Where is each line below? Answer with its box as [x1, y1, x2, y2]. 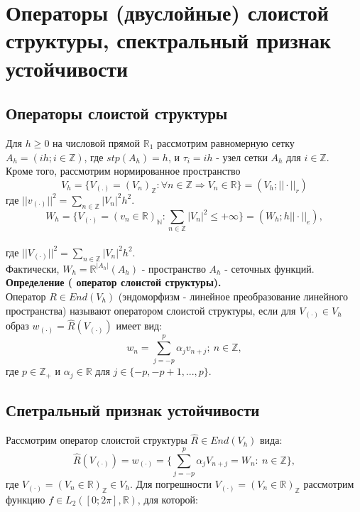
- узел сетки [216, 149, 268, 164]
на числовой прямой [53, 135, 141, 150]
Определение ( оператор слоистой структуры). [6, 275, 222, 290]
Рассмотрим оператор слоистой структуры [6, 432, 187, 447]
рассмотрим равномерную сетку [157, 135, 295, 150]
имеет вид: [116, 318, 163, 333]
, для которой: [137, 491, 198, 506]
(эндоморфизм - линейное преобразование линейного [118, 288, 348, 303]
